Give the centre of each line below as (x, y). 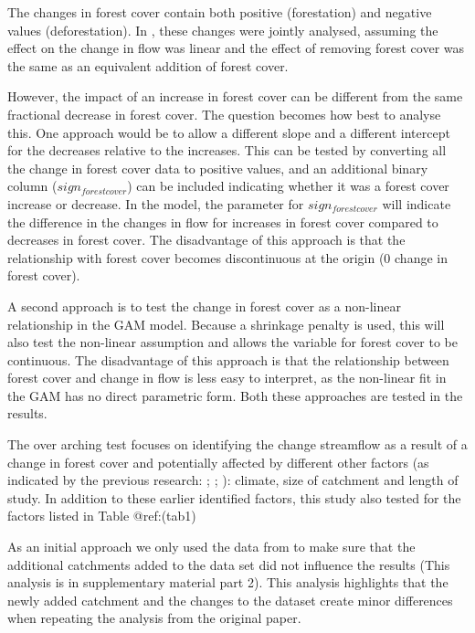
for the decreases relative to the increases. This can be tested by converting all (227, 150)
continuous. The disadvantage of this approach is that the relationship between (228, 359)
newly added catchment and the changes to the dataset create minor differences (230, 600)
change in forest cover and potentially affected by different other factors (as (218, 462)
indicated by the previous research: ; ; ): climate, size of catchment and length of (233, 480)
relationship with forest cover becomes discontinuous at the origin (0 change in (227, 257)
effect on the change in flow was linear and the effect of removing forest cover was (236, 48)
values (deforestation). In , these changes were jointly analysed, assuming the (223, 30)
